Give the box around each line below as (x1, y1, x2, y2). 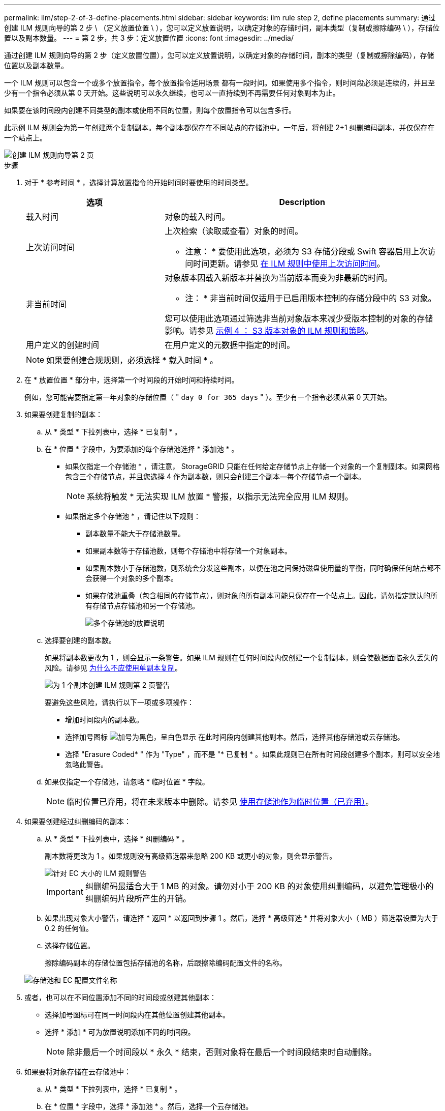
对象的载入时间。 (165, 212, 230, 222)
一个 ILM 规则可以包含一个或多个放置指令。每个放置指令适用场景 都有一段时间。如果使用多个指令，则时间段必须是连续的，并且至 (4, 78, 435, 87)
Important (46, 887, 83, 897)
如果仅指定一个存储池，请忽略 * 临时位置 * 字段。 (45, 777, 209, 786)
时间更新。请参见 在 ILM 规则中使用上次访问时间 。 (193, 258, 385, 269)
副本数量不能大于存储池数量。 (85, 529, 185, 538)
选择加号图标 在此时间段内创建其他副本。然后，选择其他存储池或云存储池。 (65, 733, 404, 741)
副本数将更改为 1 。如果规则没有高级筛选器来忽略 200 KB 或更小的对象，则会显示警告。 (45, 852, 337, 860)
